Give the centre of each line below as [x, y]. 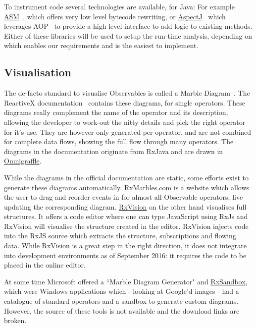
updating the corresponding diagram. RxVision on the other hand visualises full [125, 206]
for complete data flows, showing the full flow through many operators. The [119, 141]
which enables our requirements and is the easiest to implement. [101, 45]
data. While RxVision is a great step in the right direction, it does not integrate [125, 245]
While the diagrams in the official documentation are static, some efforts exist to [126, 177]
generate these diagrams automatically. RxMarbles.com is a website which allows [127, 187]
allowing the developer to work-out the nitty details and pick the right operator [125, 122]
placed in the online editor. [45, 265]
